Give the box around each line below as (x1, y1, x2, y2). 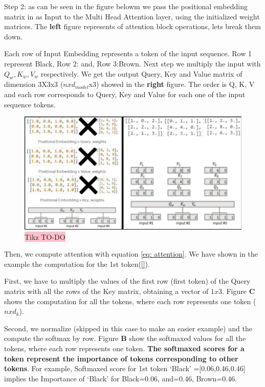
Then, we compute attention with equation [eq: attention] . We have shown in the (4, 248, 258, 259)
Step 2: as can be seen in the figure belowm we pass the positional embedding (4, 1, 248, 11)
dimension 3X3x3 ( (4, 79, 63, 89)
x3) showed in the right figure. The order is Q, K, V (89, 79, 255, 89)
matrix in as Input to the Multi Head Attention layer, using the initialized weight (4, 11, 260, 21)
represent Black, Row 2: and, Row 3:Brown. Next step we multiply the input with (4, 58, 261, 69)
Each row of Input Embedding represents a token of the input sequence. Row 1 (4, 48, 252, 59)
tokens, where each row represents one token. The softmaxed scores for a (4, 343, 245, 353)
